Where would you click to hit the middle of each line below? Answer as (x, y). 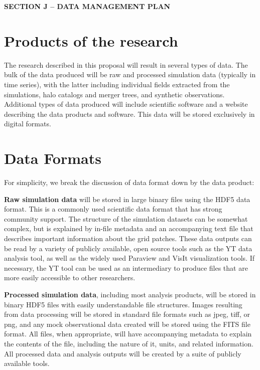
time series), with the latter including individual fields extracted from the (117, 84)
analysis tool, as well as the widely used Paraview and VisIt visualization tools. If (129, 258)
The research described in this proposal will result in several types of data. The (126, 64)
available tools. (27, 363)
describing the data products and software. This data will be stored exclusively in (129, 114)
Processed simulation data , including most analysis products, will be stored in (130, 294)
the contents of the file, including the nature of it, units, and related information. (129, 343)
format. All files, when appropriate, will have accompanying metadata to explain (128, 334)
